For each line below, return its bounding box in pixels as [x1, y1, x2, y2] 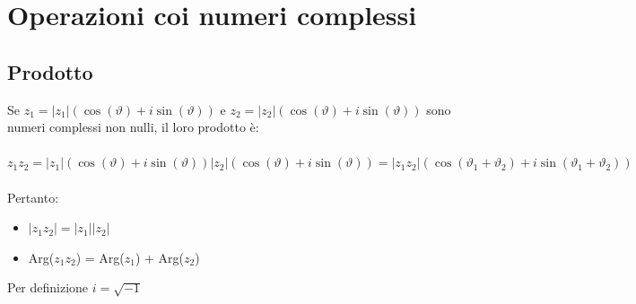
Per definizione [7, 278, 89, 297]
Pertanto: [7, 187, 59, 206]
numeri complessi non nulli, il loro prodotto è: [7, 117, 259, 136]
